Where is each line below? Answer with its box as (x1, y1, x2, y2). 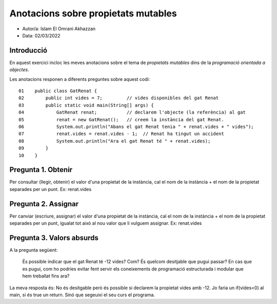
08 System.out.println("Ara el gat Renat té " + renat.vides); (18, 138, 211, 144)
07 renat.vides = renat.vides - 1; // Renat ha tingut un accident (18, 131, 224, 137)
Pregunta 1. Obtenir (9, 165, 73, 174)
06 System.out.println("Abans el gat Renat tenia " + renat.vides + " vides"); (18, 123, 254, 129)
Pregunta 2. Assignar (9, 200, 79, 208)
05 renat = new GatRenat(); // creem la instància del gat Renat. (18, 117, 224, 122)
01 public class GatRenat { (18, 88, 97, 94)
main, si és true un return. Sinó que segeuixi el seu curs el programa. (9, 292, 155, 298)
